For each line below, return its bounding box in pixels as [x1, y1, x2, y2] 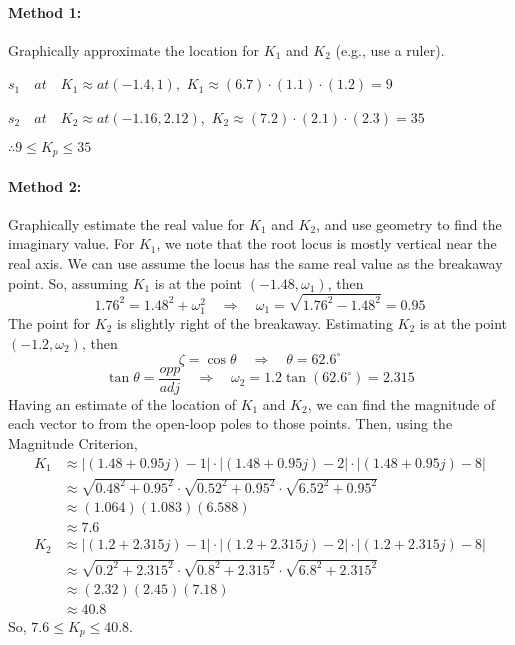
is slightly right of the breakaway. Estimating [117, 313, 393, 334]
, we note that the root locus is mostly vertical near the [156, 233, 497, 254]
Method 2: [8, 175, 82, 196]
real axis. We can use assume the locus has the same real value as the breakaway [8, 253, 503, 274]
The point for [8, 313, 91, 334]
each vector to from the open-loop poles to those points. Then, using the [8, 413, 453, 434]
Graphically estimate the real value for [8, 213, 245, 234]
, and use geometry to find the [316, 213, 502, 234]
